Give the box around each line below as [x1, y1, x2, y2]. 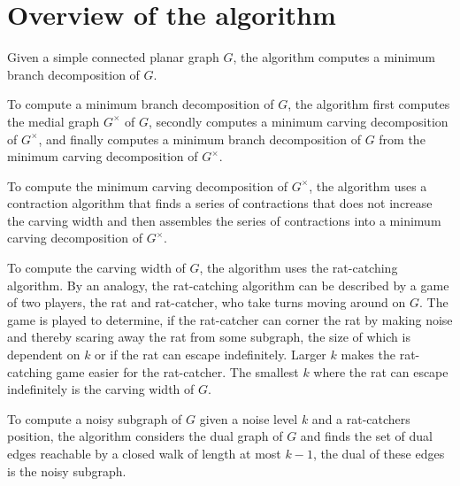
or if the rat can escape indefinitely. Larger [95, 345, 326, 364]
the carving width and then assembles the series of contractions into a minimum [7, 211, 441, 229]
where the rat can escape [313, 362, 448, 381]
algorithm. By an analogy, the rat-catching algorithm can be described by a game [7, 275, 449, 294]
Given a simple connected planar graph [7, 48, 219, 66]
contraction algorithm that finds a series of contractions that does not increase [7, 194, 433, 212]
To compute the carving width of [7, 258, 186, 277]
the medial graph [7, 112, 100, 130]
